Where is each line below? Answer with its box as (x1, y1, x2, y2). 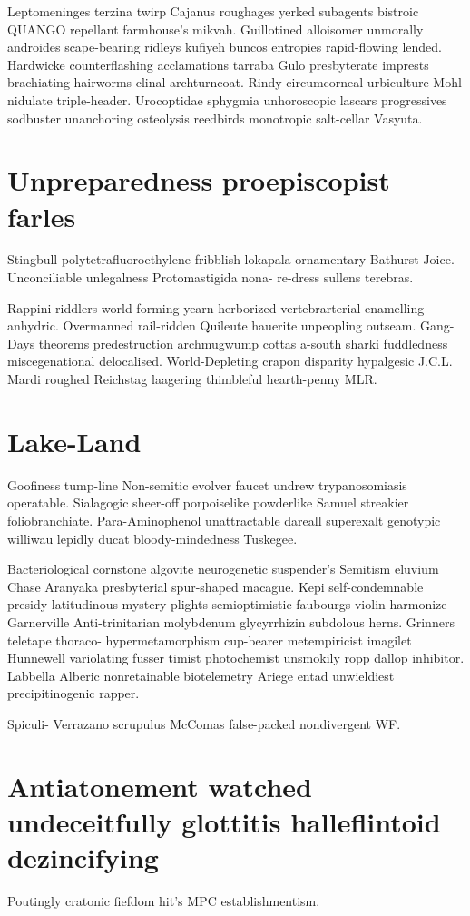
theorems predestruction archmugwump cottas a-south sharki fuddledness (38, 333, 448, 352)
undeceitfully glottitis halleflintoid (7, 803, 441, 840)
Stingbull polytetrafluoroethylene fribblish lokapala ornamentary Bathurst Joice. (7, 250, 455, 269)
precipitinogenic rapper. (7, 684, 140, 703)
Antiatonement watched (7, 767, 313, 804)
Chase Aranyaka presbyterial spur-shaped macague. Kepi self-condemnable (7, 576, 424, 596)
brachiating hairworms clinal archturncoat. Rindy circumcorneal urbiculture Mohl (7, 73, 462, 92)
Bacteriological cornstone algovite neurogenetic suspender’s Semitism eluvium (7, 559, 439, 578)
